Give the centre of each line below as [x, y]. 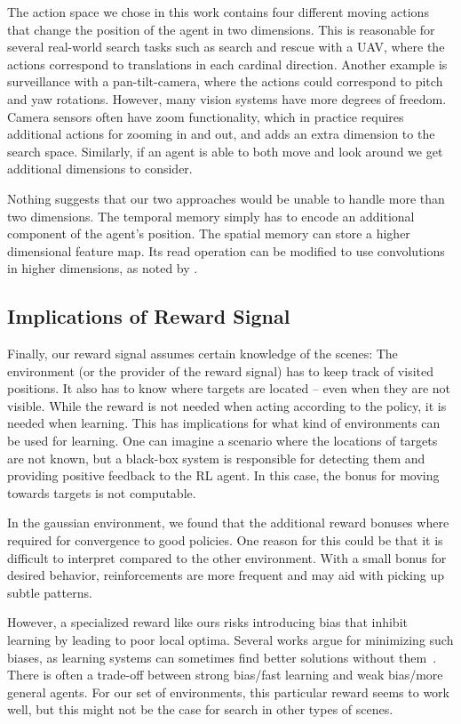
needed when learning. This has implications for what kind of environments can [224, 423]
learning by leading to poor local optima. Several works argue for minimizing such [230, 640]
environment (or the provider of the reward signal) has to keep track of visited [221, 370]
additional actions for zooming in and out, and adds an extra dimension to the [221, 134]
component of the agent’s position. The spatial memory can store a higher [209, 233]
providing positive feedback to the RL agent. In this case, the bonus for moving [223, 475]
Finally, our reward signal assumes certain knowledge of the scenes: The [203, 354]
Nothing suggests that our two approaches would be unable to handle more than [226, 198]
